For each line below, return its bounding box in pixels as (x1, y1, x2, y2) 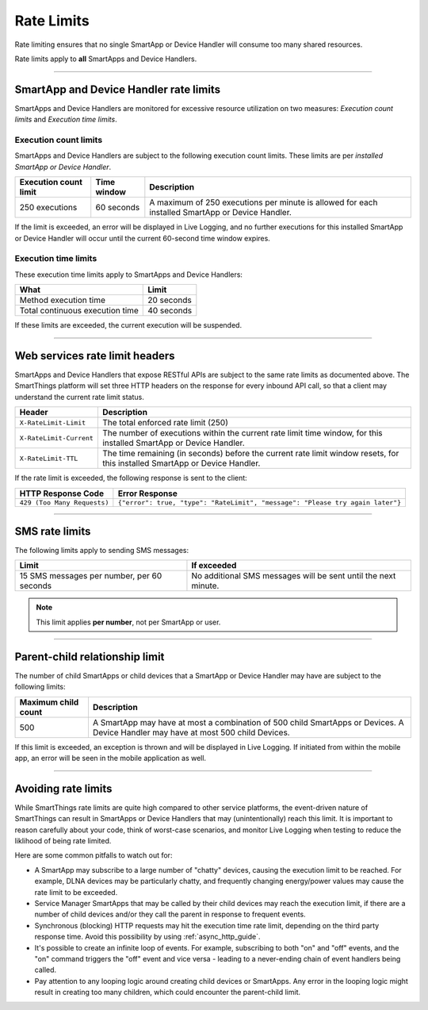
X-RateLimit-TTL (19, 454, 78, 463)
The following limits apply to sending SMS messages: (14, 546, 189, 555)
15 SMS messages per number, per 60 (19, 570, 162, 582)
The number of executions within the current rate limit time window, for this (101, 428, 384, 439)
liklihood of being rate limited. (14, 836, 112, 845)
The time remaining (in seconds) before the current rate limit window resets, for (101, 448, 399, 459)
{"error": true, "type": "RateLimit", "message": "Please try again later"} (117, 498, 402, 507)
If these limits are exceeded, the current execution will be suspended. (14, 321, 242, 330)
